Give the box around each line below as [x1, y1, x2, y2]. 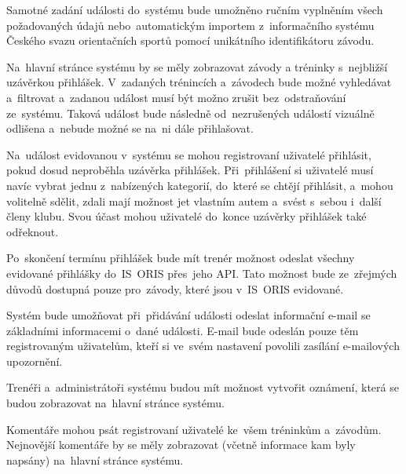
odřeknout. [6, 223, 59, 239]
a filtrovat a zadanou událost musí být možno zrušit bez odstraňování [6, 89, 346, 105]
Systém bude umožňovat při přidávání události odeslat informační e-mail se [6, 307, 371, 323]
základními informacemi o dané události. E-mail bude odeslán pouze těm [6, 322, 359, 338]
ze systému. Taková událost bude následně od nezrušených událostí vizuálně [6, 104, 375, 121]
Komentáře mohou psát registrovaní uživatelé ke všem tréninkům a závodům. [6, 421, 382, 437]
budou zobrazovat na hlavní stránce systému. [6, 395, 225, 411]
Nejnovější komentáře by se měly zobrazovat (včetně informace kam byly [6, 436, 356, 453]
